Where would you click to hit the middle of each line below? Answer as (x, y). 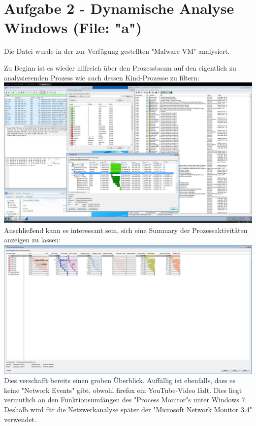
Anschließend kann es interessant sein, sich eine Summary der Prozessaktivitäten (126, 230)
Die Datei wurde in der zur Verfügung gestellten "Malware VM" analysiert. (117, 51)
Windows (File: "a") (73, 27)
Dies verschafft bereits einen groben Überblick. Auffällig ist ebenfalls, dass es (120, 380)
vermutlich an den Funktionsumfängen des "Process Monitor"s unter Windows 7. (126, 400)
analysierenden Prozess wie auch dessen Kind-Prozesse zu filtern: (102, 77)
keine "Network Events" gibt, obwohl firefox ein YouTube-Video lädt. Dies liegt (123, 390)
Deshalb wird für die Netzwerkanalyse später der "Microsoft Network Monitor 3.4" (128, 409)
